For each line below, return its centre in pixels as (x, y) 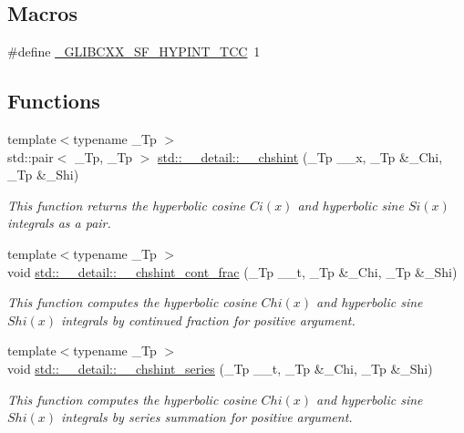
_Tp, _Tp (104, 156)
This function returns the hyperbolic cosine (127, 205)
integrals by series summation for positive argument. (207, 417)
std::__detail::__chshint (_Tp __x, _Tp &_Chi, (300, 156)
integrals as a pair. (59, 223)
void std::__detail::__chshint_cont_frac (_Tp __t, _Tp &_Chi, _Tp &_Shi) (232, 271)
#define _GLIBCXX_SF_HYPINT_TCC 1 (134, 52)
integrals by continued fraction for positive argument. (208, 320)
